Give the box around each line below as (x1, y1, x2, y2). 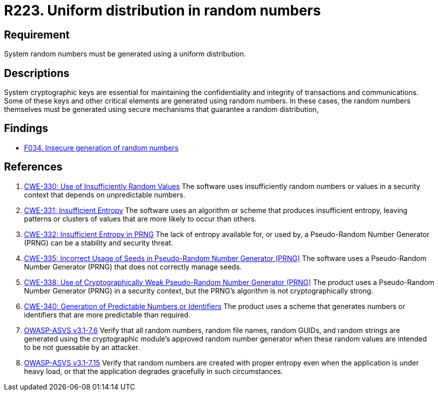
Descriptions (4, 66, 70, 79)
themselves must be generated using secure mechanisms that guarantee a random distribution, (4, 105, 319, 114)
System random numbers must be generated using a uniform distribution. (4, 49, 246, 58)
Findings (4, 122, 49, 135)
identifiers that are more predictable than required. (24, 310, 191, 319)
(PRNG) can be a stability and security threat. (24, 238, 173, 247)
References (4, 160, 63, 173)
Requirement (4, 28, 70, 41)
